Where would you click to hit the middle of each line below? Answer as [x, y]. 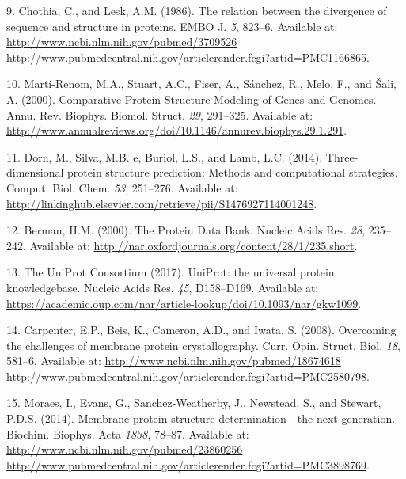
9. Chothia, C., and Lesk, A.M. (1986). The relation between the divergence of [197, 10]
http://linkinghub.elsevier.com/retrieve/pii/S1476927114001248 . [162, 203]
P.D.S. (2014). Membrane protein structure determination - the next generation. [201, 418]
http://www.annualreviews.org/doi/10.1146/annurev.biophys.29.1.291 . [177, 130]
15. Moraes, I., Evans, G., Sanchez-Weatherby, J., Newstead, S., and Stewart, [194, 403]
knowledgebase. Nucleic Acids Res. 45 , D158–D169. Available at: [163, 287]
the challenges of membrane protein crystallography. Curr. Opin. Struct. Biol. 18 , [203, 345]
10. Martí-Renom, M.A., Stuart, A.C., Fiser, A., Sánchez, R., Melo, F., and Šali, [201, 84]
